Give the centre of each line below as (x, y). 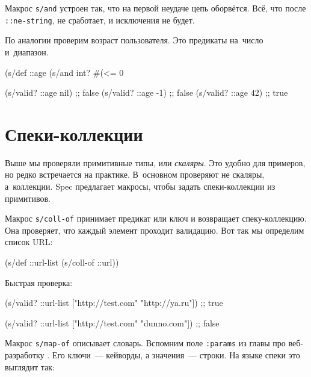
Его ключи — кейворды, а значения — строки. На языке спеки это (176, 355)
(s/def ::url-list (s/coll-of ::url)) (62, 262)
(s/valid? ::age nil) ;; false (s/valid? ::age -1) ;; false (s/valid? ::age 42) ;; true (146, 92)
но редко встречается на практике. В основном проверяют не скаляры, (135, 174)
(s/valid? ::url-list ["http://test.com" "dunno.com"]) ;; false (112, 322)
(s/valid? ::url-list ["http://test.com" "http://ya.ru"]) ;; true (114, 303)
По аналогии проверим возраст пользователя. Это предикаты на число (134, 40)
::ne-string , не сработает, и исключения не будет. (100, 20)
